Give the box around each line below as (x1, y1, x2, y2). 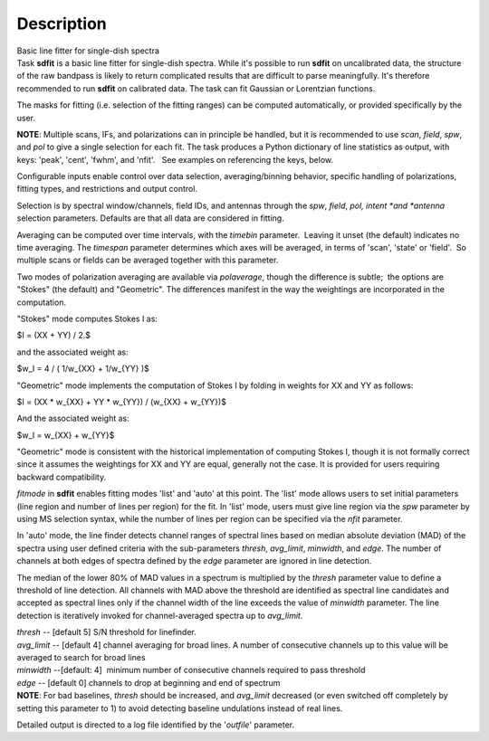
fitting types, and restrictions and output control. (16, 184, 198, 195)
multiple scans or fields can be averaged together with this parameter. (16, 254, 279, 266)
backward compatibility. (16, 471, 107, 482)
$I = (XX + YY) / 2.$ (16, 330, 91, 341)
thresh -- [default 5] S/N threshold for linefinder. (16, 627, 197, 638)
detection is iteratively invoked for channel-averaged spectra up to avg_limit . (16, 610, 303, 621)
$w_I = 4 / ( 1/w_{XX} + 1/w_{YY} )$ (16, 363, 149, 375)
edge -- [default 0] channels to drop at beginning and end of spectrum (16, 677, 281, 688)
